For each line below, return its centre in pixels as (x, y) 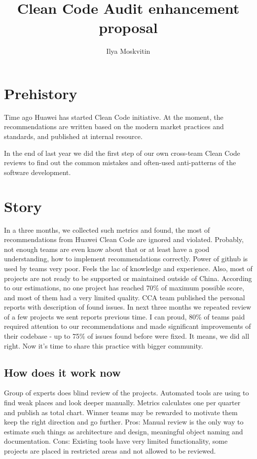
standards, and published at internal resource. (73, 136)
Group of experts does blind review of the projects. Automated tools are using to (127, 393)
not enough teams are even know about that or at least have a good (107, 249)
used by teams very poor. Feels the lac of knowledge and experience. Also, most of (128, 268)
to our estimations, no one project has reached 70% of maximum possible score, (124, 288)
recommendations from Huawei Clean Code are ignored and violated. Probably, (124, 239)
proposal (128, 27)
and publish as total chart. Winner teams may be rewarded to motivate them (121, 412)
